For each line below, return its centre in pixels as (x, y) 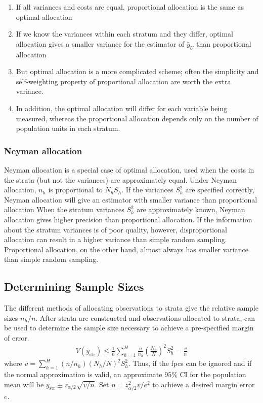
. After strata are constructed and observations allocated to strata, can (145, 317)
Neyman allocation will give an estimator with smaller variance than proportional (131, 199)
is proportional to (75, 190)
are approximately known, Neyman (191, 209)
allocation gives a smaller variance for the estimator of (100, 43)
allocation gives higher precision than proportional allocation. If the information (128, 219)
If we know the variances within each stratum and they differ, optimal (124, 34)
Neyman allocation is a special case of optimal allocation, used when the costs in (129, 169)
